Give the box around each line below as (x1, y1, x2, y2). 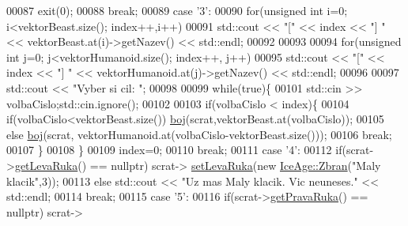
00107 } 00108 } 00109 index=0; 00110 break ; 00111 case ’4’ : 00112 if (6, 141, 342, 158)
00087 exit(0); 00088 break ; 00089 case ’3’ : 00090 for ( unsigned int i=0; (6, 2, 348, 18)
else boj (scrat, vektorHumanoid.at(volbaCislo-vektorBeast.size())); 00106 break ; (6, 126, 392, 142)
